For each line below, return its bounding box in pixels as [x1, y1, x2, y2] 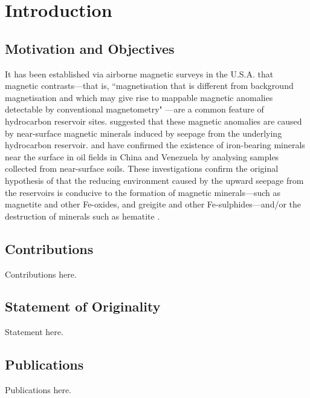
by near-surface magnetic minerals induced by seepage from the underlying [5, 126, 282, 139]
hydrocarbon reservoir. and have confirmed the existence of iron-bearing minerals [5, 139, 305, 151]
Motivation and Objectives [5, 39, 175, 57]
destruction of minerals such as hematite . [5, 209, 160, 222]
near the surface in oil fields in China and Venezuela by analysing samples [5, 150, 279, 163]
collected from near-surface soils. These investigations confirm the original [5, 162, 279, 175]
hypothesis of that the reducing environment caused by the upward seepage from [5, 174, 304, 186]
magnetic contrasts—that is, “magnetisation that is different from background [5, 79, 294, 92]
